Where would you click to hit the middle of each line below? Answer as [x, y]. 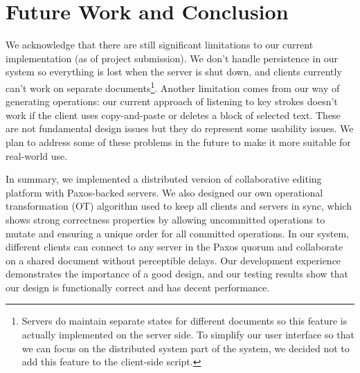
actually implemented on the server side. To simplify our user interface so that [188, 335]
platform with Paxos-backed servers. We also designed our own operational [164, 192]
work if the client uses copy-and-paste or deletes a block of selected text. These [173, 115]
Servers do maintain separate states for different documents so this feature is [184, 321]
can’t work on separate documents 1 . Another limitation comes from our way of [173, 87]
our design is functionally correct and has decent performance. [138, 287]
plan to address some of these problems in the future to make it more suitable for [178, 142]
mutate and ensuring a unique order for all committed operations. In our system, [178, 233]
